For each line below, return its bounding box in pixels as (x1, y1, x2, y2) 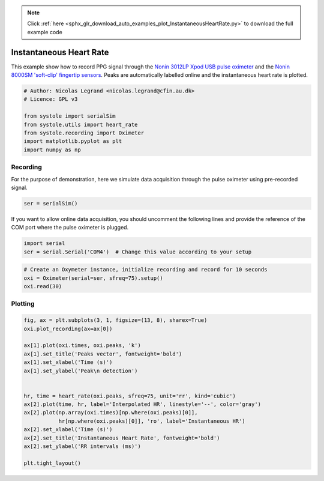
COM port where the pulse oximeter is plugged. (11, 224, 129, 231)
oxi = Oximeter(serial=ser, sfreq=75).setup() (23, 274, 163, 282)
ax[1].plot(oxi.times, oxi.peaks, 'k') (23, 342, 141, 349)
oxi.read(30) (23, 283, 62, 290)
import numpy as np (23, 146, 81, 153)
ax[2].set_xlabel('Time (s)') (23, 426, 113, 433)
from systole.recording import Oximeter (23, 130, 144, 136)
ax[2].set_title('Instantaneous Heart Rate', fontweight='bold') (23, 434, 220, 441)
